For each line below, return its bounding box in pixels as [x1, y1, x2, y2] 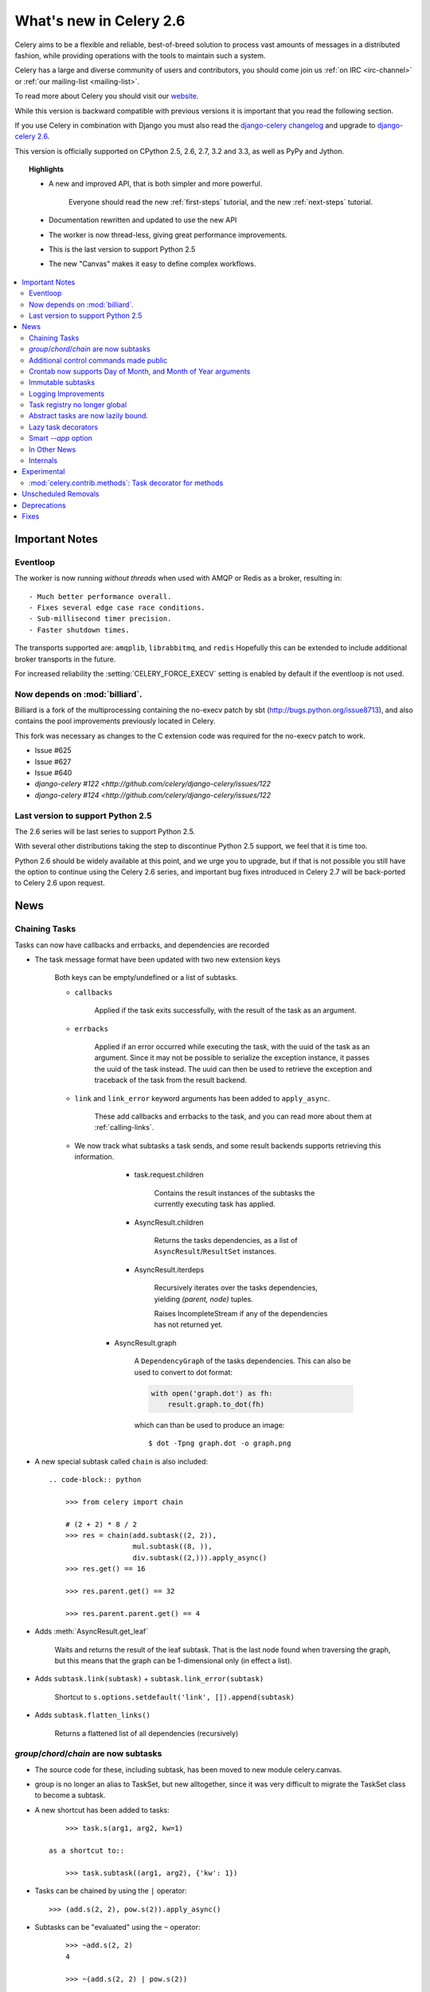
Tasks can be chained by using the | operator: [34, 1886, 187, 1896]
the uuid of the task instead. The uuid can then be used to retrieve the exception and [94, 1064, 373, 1073]
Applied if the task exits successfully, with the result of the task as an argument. [94, 1006, 357, 1015]
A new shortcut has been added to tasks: [34, 1805, 170, 1814]
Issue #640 [34, 767, 72, 777]
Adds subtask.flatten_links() [34, 1710, 151, 1720]
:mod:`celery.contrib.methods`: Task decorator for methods [29, 478, 224, 488]
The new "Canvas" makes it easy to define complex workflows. [49, 259, 256, 269]
